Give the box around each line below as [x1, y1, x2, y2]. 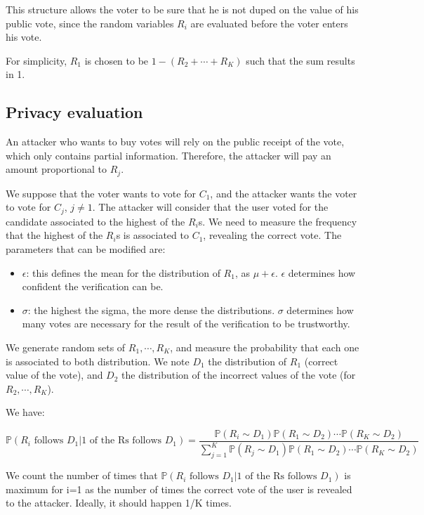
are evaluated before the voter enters [190, 15, 348, 30]
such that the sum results [246, 53, 355, 67]
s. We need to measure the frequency [198, 214, 357, 228]
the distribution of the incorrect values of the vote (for [121, 367, 356, 382]
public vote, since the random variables [6, 15, 174, 30]
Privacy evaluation [6, 101, 143, 123]
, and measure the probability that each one [170, 340, 359, 355]
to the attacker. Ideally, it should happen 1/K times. [6, 495, 232, 510]
